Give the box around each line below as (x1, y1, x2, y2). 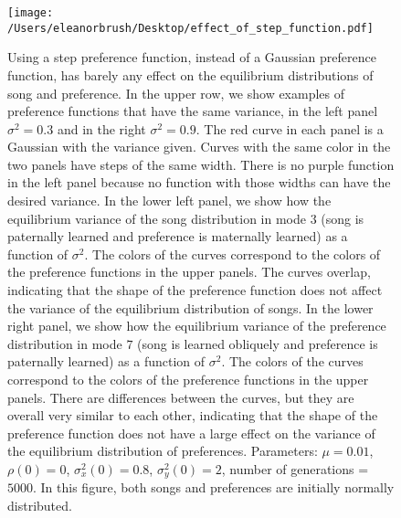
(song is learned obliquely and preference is (137, 333, 378, 353)
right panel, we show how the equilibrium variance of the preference (7, 316, 386, 335)
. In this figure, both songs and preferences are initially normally (33, 478, 395, 497)
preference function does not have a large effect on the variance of (7, 423, 375, 442)
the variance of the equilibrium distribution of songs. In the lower (7, 298, 374, 317)
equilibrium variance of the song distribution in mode (7, 208, 306, 227)
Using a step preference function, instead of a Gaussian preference (7, 48, 376, 67)
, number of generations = (221, 459, 369, 478)
